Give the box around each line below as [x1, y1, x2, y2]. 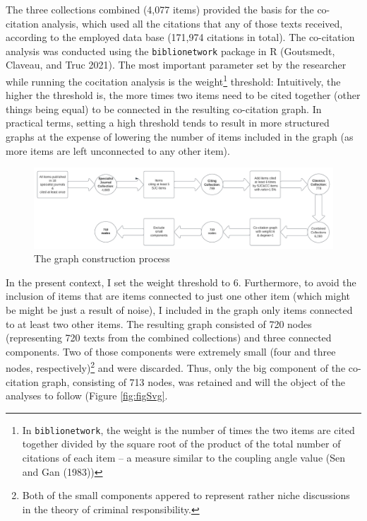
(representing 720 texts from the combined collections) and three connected [6, 330, 332, 345]
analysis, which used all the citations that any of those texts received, [42, 16, 343, 30]
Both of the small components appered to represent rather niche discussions [22, 488, 350, 503]
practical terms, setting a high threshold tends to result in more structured [6, 115, 330, 130]
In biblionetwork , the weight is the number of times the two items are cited [22, 422, 355, 437]
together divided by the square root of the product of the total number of [22, 436, 341, 451]
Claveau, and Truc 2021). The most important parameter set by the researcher [6, 57, 347, 72]
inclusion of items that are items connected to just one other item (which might [6, 288, 351, 303]
